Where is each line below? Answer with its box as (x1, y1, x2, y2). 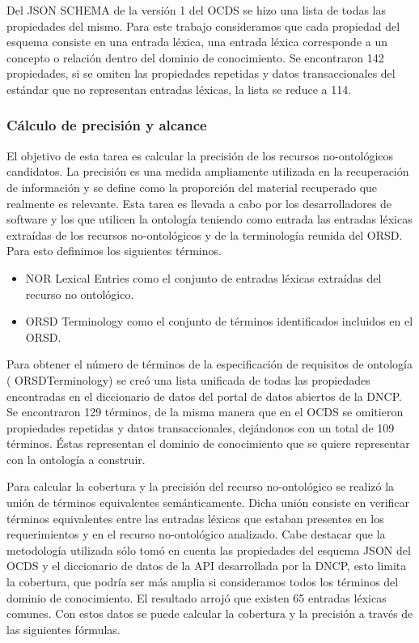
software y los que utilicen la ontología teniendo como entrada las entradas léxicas (6, 211, 413, 228)
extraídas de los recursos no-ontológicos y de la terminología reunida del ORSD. (6, 226, 403, 243)
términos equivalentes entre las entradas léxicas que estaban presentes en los (6, 509, 384, 526)
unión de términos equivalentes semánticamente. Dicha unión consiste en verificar (6, 494, 410, 511)
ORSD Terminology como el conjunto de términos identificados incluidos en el (25, 313, 413, 330)
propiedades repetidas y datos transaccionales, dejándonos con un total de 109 (6, 419, 395, 436)
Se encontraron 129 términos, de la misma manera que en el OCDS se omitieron (6, 403, 404, 420)
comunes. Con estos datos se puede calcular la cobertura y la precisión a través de (6, 605, 413, 622)
